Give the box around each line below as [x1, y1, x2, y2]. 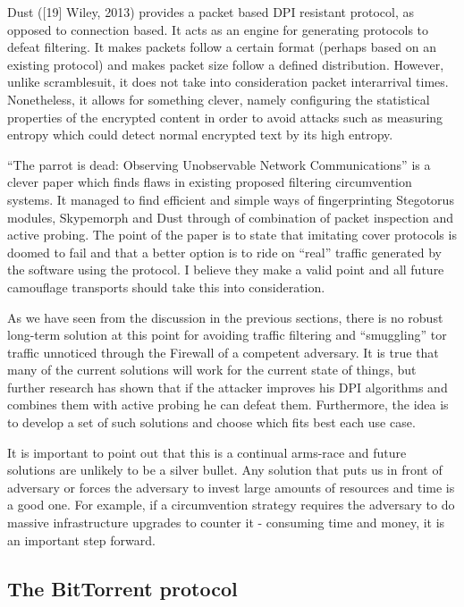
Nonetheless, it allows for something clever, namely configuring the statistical [7, 89, 430, 108]
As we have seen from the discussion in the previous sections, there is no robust [7, 308, 443, 326]
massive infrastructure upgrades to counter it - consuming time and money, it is [7, 513, 445, 532]
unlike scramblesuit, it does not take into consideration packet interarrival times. [7, 72, 449, 91]
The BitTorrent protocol [7, 574, 238, 602]
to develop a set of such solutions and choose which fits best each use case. [7, 413, 416, 432]
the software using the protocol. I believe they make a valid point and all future [7, 260, 444, 279]
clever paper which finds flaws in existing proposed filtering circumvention [7, 173, 412, 191]
